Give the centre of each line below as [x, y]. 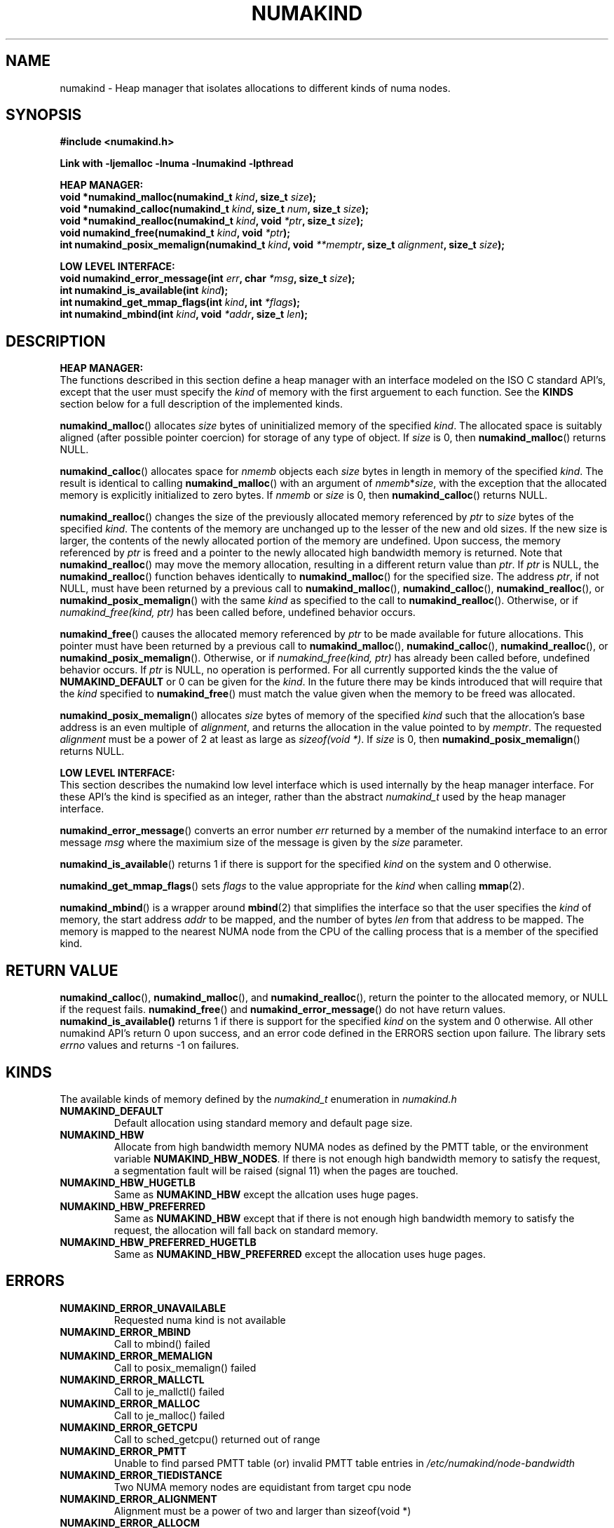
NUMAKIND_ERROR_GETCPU [129, 1427]
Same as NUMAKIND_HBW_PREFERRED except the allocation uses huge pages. [300, 1254]
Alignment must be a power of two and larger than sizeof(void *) [262, 1510]
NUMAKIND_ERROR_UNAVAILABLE [143, 1308]
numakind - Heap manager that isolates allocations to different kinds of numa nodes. [255, 88]
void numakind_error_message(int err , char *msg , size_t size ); [207, 279]
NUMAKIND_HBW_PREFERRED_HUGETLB [158, 1242]
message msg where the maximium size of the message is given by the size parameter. [261, 843]
